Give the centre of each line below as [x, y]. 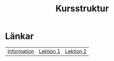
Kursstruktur [82, 9]
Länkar [20, 36]
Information [21, 51]
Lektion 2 [76, 51]
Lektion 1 [50, 51]
